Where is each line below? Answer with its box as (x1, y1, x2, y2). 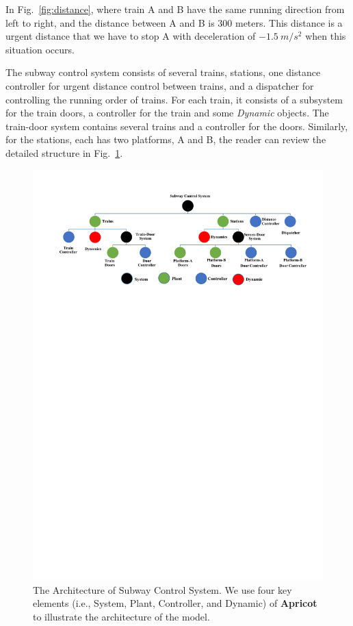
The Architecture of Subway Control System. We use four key (33, 582, 292, 597)
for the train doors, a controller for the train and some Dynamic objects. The (5, 105, 329, 120)
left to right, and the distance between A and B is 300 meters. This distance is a (5, 15, 343, 29)
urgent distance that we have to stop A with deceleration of (5, 29, 256, 43)
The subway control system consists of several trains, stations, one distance (5, 65, 321, 79)
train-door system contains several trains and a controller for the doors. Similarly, (5, 118, 348, 133)
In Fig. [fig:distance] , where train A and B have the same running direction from (5, 2, 345, 16)
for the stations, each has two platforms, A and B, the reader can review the (5, 132, 326, 147)
